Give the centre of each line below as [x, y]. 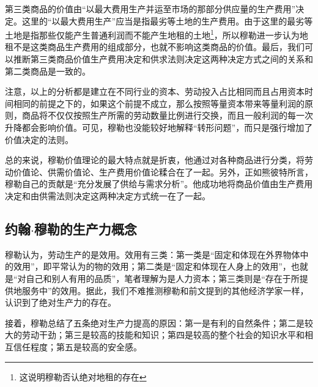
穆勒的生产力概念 [85, 228]
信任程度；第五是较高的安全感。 [77, 346]
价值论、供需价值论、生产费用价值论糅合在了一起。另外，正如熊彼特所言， [163, 171]
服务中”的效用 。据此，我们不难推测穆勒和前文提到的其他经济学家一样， [165, 290]
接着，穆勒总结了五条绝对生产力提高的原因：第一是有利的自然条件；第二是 [155, 322]
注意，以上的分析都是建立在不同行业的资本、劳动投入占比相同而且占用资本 [155, 91]
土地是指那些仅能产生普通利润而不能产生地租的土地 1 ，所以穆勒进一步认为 [152, 34]
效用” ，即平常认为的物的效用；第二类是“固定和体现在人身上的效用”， [152, 266]
